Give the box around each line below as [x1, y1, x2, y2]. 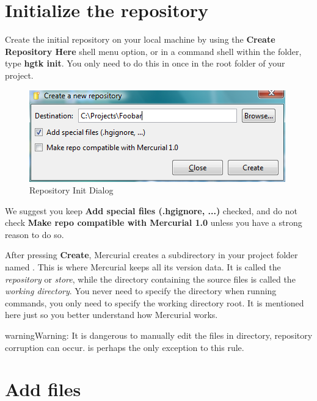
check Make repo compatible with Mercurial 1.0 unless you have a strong [5, 216, 302, 229]
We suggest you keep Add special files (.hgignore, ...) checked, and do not [5, 204, 297, 217]
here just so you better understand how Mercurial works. [5, 308, 218, 321]
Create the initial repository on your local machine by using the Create [5, 33, 275, 46]
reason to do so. [5, 228, 64, 240]
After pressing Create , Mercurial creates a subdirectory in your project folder [5, 248, 298, 261]
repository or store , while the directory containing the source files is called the [5, 272, 296, 285]
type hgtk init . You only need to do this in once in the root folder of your [5, 57, 285, 70]
